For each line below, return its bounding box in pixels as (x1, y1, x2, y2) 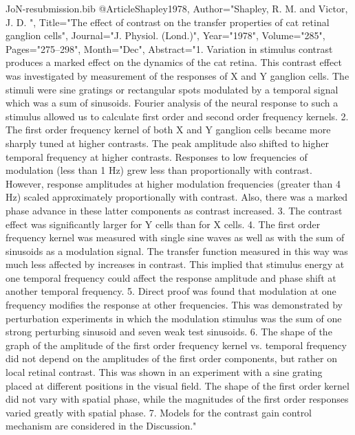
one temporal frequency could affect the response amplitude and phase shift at (6, 270, 336, 285)
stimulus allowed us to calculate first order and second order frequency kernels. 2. (6, 109, 349, 123)
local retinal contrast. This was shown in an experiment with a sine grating (6, 365, 323, 379)
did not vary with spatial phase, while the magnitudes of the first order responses (6, 392, 349, 406)
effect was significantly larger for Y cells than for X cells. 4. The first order (6, 216, 321, 231)
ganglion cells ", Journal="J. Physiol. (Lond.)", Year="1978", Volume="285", (6, 28, 325, 43)
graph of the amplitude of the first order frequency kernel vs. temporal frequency (6, 337, 347, 352)
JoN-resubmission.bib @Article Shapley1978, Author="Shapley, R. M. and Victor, (6, 1, 348, 15)
